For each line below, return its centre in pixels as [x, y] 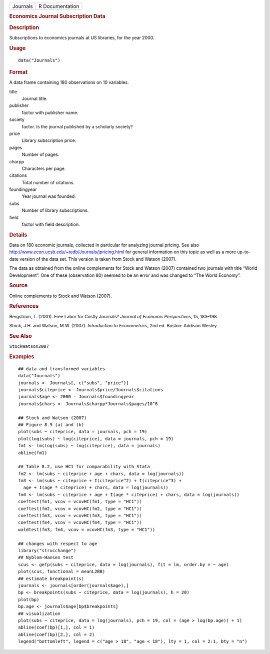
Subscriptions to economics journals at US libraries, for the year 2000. [82, 37]
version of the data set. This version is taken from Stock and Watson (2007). [98, 259]
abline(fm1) [33, 453]
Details [18, 235]
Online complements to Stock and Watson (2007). [60, 296]
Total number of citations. [48, 182]
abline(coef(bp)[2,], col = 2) [56, 634]
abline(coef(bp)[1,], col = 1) [56, 628]
